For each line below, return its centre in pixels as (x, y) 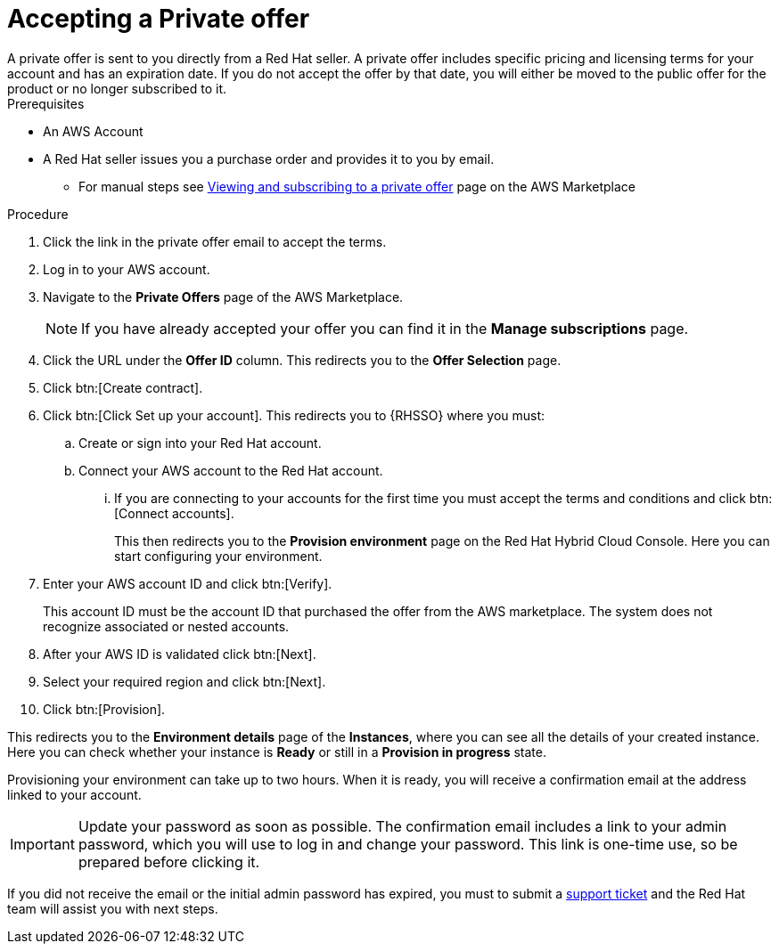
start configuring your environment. (218, 556)
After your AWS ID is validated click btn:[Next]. (180, 654)
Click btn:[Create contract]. (123, 387)
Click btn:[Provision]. (104, 709)
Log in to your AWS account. (127, 269)
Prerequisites (46, 103)
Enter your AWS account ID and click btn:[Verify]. (188, 583)
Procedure (38, 214)
